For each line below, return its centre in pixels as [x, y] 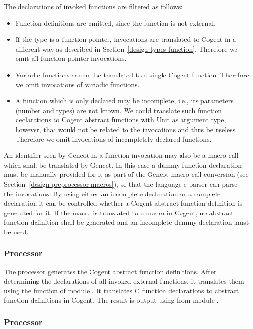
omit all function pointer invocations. [71, 58]
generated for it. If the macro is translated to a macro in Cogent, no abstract [119, 212]
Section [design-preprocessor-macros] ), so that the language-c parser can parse [121, 184]
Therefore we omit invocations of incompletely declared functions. [113, 139]
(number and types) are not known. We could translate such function [119, 110]
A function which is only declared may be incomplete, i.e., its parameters [124, 101]
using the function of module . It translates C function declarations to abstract [122, 290]
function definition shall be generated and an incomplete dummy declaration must [126, 222]
